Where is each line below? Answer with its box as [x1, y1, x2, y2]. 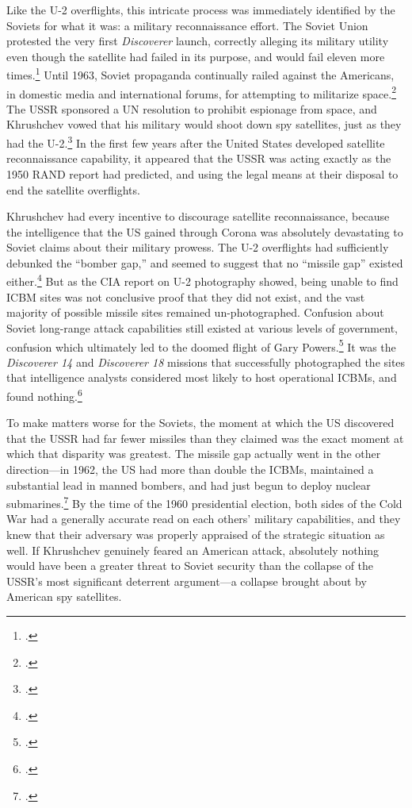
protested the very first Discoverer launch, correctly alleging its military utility [6, 33, 389, 49]
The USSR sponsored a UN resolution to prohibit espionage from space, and [6, 100, 377, 117]
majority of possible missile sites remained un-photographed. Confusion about [6, 304, 384, 321]
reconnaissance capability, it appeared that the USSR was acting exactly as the [6, 150, 391, 167]
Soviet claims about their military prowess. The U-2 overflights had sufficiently [6, 239, 389, 256]
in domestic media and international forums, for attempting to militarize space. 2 [6, 83, 396, 102]
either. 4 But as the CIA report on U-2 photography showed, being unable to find [6, 271, 399, 290]
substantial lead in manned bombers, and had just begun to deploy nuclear [6, 476, 371, 493]
